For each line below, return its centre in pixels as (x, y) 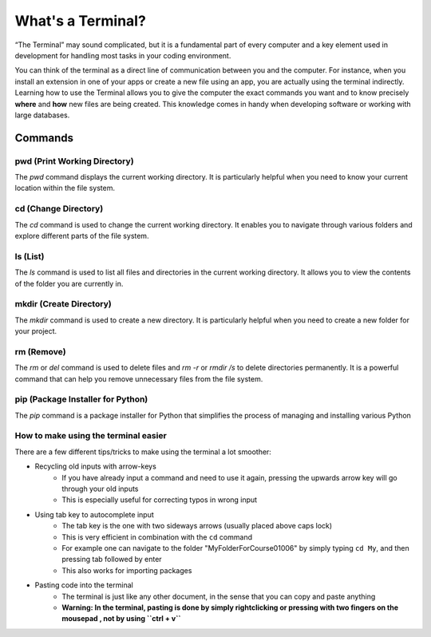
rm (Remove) (41, 351)
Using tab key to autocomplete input (95, 514)
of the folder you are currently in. (69, 283)
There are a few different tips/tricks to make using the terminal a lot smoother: (143, 452)
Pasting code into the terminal (84, 585)
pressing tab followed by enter (112, 560)
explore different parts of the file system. (82, 235)
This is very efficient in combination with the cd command (157, 537)
